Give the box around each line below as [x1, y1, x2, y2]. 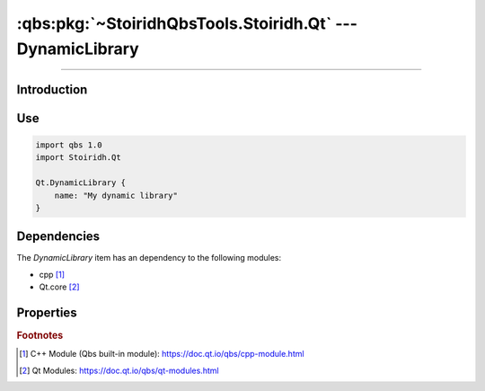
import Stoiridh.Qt [35, 153, 121, 163]
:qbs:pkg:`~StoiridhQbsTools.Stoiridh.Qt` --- [16, 13, 358, 33]
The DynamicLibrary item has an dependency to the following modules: [16, 253, 282, 263]
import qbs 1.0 [35, 139, 102, 150]
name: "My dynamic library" [54, 190, 179, 200]
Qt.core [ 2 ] [39, 281, 80, 292]
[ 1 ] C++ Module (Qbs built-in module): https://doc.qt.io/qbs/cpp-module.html [19, 349, 304, 360]
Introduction [16, 82, 88, 97]
